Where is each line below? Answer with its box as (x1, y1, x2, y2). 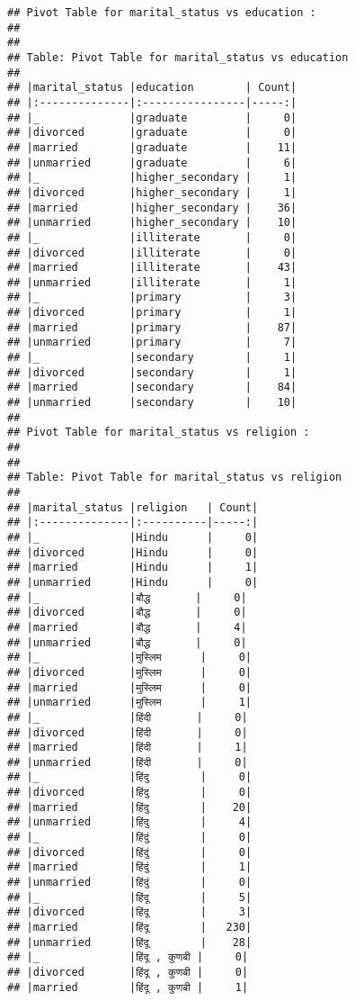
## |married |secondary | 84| (7, 381, 297, 394)
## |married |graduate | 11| (7, 140, 297, 154)
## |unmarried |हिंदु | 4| (7, 816, 253, 829)
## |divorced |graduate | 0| (7, 126, 297, 140)
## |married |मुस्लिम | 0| (7, 681, 252, 694)
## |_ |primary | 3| (7, 291, 297, 304)
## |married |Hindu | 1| (7, 561, 259, 574)
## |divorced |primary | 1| (7, 306, 297, 320)
